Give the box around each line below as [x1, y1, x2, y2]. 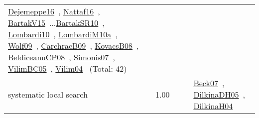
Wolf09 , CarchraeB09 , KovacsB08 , [8, 40, 139, 51]
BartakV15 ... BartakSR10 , [8, 17, 105, 28]
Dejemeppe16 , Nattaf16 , [8, 5, 100, 17]
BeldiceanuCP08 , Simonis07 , [8, 51, 115, 63]
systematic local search [8, 89, 88, 100]
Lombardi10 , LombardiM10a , [8, 28, 118, 40]
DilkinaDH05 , [193, 89, 245, 100]
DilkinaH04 [193, 100, 233, 112]
